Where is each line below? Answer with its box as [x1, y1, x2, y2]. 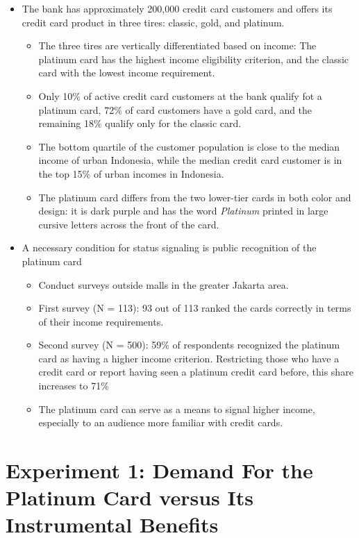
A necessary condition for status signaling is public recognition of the [22, 240, 317, 255]
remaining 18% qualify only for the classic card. [38, 116, 242, 131]
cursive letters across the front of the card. [38, 217, 219, 231]
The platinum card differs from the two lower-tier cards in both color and [38, 190, 351, 204]
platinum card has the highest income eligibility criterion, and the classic [38, 51, 349, 66]
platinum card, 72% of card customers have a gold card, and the [38, 102, 312, 117]
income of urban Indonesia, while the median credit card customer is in [38, 153, 342, 167]
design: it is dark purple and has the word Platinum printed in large [38, 203, 328, 218]
